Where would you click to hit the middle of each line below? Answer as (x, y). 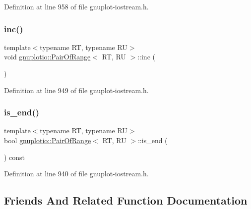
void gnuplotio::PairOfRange (47, 57)
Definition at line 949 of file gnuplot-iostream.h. (76, 90)
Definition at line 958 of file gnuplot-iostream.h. (76, 6)
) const (15, 157)
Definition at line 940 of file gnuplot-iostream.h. (76, 174)
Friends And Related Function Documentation (126, 200)
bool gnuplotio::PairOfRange (48, 140)
